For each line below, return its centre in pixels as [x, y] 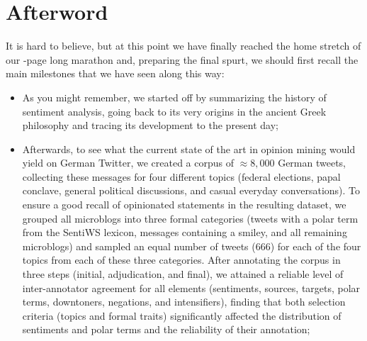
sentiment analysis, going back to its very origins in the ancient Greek [174, 111]
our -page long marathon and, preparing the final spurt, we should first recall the [182, 59]
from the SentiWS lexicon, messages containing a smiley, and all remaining [185, 232]
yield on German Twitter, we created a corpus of [128, 163]
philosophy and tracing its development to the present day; [151, 125]
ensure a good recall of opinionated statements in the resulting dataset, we [184, 205]
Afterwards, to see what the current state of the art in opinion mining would [189, 149]
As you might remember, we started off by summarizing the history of [174, 97]
